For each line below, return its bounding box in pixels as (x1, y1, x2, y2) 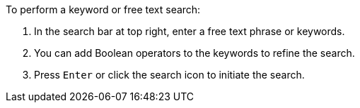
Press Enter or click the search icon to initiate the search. (34, 69, 305, 81)
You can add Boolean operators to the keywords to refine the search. (34, 47, 355, 59)
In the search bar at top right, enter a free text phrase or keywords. (34, 25, 345, 37)
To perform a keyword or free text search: (6, 4, 201, 15)
